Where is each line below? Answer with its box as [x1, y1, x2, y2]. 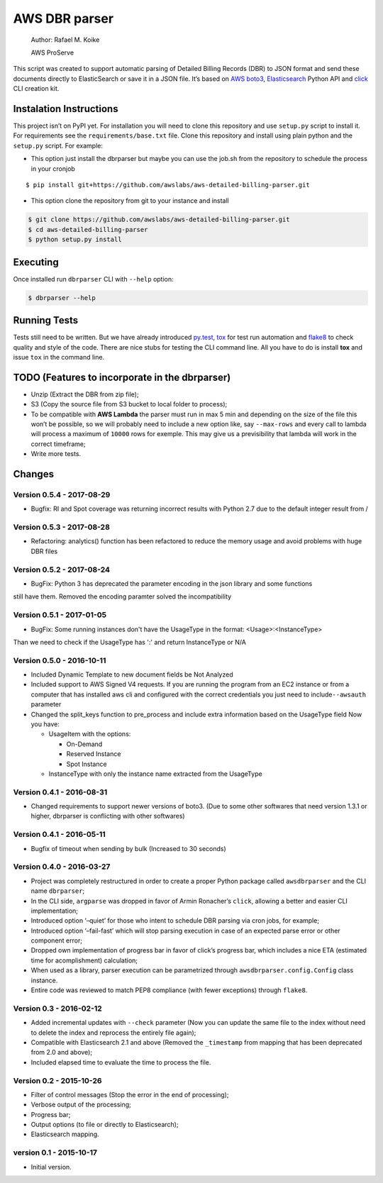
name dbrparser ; [30, 887, 85, 895]
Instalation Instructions [13, 103, 118, 115]
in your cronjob [30, 164, 76, 173]
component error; [30, 936, 83, 945]
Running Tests [13, 314, 78, 326]
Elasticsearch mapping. [30, 1130, 99, 1138]
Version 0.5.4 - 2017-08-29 [13, 489, 111, 499]
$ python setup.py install [28, 235, 122, 244]
